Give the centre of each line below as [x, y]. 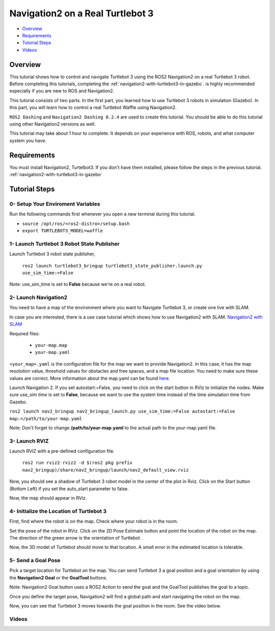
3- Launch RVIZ [29, 441]
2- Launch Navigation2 [38, 298]
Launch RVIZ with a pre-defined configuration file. [62, 451]
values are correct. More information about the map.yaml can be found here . [90, 378]
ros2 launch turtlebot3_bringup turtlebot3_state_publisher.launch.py [112, 266]
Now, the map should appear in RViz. [48, 498]
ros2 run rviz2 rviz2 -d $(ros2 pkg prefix [77, 463]
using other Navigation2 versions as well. [53, 124]
